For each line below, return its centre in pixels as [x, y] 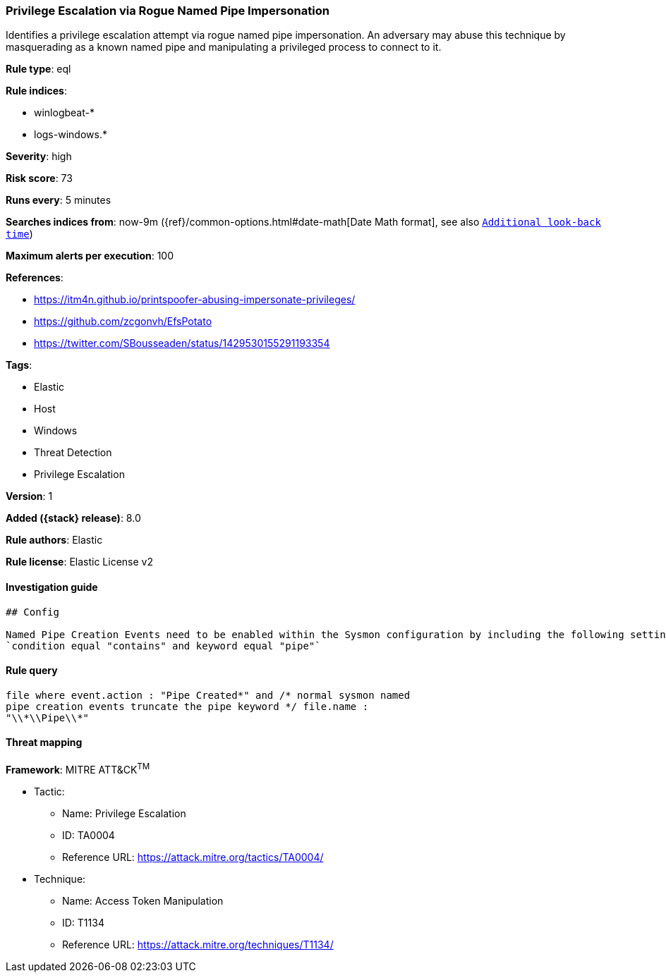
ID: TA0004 [89, 835]
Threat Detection [73, 453]
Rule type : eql [38, 69]
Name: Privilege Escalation [124, 813]
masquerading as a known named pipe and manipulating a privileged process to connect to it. [224, 47]
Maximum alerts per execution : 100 [90, 256]
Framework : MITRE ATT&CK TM [78, 769]
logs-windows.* [71, 135]
